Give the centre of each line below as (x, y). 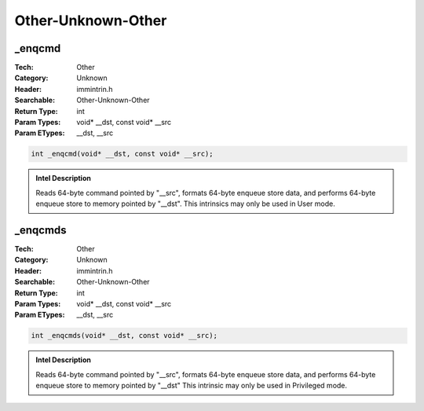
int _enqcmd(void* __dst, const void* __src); (122, 154)
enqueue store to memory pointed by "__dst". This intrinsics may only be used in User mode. (185, 204)
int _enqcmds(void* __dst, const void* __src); (124, 336)
